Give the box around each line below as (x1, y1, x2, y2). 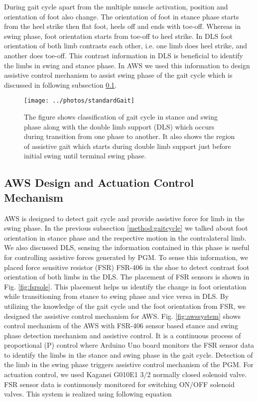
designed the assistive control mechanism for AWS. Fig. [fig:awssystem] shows (4, 310, 241, 321)
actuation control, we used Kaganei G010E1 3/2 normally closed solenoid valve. (4, 369, 247, 380)
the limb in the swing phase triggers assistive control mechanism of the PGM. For (4, 359, 254, 370)
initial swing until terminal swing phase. (24, 150, 146, 161)
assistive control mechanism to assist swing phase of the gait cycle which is (4, 70, 233, 80)
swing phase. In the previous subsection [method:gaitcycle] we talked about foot (4, 223, 248, 233)
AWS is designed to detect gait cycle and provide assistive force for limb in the (4, 213, 245, 223)
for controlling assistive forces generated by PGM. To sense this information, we (4, 252, 248, 262)
